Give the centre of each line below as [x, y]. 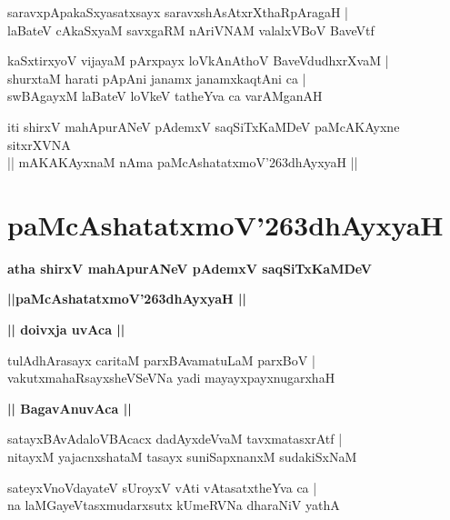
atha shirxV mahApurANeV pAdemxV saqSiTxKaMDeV [190, 268]
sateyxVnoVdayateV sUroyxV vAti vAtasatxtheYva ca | [162, 487]
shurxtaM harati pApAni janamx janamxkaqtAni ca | [157, 78]
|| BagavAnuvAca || [70, 408]
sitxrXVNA [39, 144]
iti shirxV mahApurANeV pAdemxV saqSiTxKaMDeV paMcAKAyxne [204, 126]
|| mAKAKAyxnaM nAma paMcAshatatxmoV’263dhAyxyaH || [183, 162]
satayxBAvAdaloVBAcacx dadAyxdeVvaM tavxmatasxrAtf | [175, 439]
